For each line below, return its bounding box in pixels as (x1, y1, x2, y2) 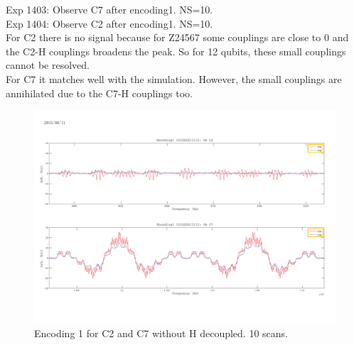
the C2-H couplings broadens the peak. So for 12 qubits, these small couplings (6, 43, 346, 58)
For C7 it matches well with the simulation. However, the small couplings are (6, 71, 342, 86)
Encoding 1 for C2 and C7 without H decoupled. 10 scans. (34, 325, 289, 340)
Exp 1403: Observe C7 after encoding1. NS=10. (6, 2, 213, 16)
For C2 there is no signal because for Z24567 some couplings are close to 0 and (6, 30, 349, 45)
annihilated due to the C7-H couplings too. (6, 85, 193, 100)
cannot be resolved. (6, 57, 90, 72)
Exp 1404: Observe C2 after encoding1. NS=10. (6, 16, 213, 31)
